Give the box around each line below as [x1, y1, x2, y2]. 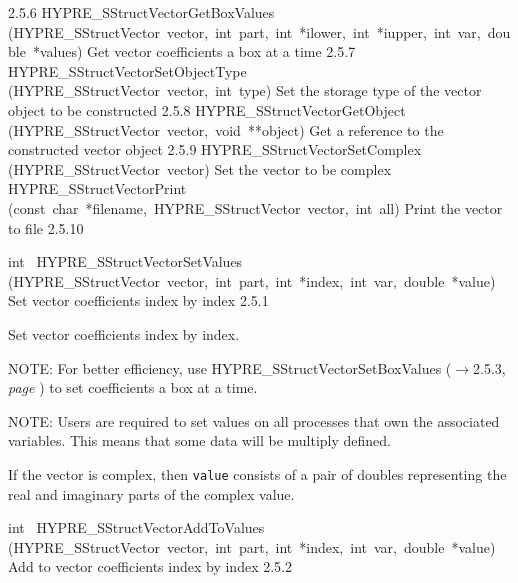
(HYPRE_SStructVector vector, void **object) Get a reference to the [8, 119, 444, 140]
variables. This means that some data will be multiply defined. [8, 430, 392, 451]
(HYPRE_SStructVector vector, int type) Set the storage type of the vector [8, 80, 482, 101]
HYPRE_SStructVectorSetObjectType [8, 60, 247, 81]
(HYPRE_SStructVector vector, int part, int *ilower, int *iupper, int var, [8, 21, 481, 42]
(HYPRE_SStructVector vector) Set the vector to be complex [8, 158, 392, 179]
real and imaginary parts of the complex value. [8, 483, 295, 504]
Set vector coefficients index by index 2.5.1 [8, 290, 269, 311]
